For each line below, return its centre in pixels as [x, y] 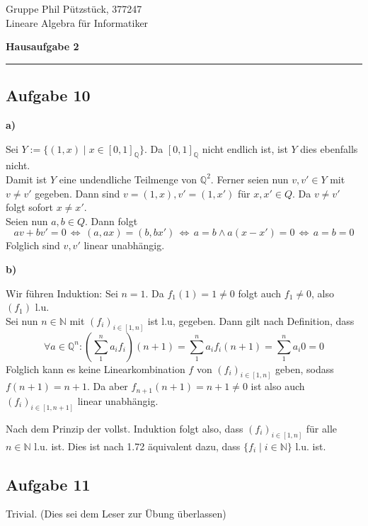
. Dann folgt [111, 221]
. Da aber [108, 386]
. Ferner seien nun [249, 179]
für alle [322, 428]
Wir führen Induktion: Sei [62, 293]
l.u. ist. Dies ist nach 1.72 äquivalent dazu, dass [137, 446]
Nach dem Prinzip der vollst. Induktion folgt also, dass [125, 428]
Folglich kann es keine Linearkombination [96, 368]
